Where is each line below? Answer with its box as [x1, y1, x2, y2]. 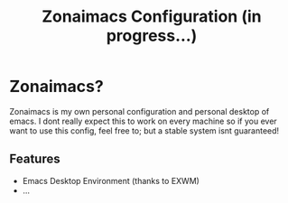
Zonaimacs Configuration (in [42, 6, 262, 27]
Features [9, 152, 60, 167]
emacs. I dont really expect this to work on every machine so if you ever [9, 115, 277, 126]
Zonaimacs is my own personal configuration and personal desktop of [9, 106, 270, 116]
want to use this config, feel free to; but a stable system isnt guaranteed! [9, 125, 280, 136]
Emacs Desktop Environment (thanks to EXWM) [22, 175, 200, 186]
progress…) [106, 25, 198, 46]
